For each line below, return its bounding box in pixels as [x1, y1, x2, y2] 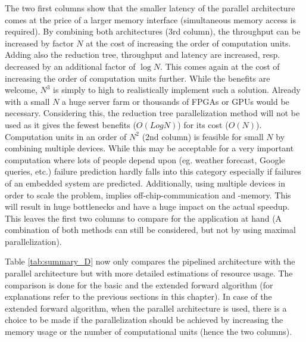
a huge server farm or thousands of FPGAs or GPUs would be [62, 95, 289, 107]
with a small [5, 95, 50, 107]
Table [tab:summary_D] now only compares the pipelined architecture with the [5, 255, 295, 268]
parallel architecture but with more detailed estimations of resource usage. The [5, 267, 293, 279]
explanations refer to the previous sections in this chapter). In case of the [5, 290, 272, 303]
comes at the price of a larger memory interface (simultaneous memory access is [5, 13, 296, 26]
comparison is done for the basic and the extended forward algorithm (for [5, 278, 273, 291]
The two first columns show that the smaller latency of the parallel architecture [5, 2, 295, 14]
